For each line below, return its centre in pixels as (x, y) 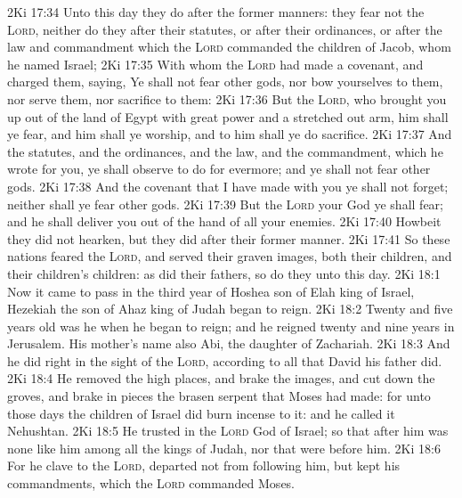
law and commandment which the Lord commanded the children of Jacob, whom (229, 47)
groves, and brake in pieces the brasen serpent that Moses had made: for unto (219, 396)
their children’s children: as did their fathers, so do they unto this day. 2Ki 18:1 (224, 273)
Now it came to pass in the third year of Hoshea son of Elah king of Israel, (211, 291)
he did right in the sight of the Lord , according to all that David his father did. (225, 360)
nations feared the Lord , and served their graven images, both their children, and (230, 256)
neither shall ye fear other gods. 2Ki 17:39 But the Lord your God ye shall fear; (225, 204)
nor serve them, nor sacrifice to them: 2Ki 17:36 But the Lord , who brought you (227, 98)
